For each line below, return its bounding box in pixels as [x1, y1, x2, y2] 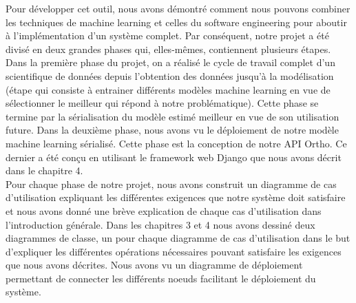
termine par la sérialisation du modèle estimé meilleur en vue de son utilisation [6, 109, 339, 123]
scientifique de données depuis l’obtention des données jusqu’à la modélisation [6, 68, 334, 83]
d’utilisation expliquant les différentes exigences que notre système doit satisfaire [6, 190, 346, 205]
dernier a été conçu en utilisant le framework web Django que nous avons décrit [6, 149, 342, 164]
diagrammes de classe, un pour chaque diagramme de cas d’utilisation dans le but [6, 231, 350, 245]
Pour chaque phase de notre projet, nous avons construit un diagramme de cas [6, 176, 337, 191]
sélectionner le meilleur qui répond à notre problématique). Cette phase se [6, 96, 319, 110]
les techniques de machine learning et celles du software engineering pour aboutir [6, 14, 347, 29]
